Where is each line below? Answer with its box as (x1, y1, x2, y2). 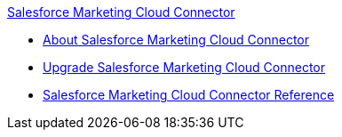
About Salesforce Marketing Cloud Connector (43, 32, 310, 47)
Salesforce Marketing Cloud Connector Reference (43, 87, 335, 102)
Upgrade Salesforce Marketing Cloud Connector (43, 60, 325, 75)
